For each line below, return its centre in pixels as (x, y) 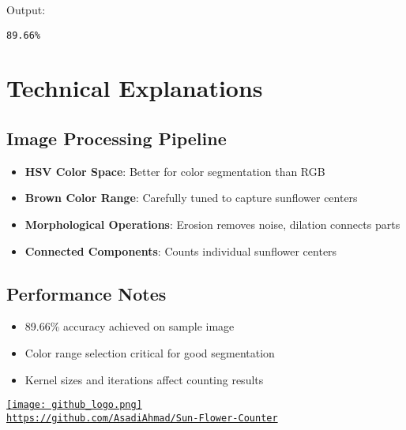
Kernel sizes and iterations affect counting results (144, 379)
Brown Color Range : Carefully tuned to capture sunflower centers (191, 198)
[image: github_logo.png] (74, 405)
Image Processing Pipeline (117, 138)
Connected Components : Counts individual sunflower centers (181, 251)
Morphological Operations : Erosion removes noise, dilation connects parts (212, 224)
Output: (26, 9)
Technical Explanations (135, 88)
